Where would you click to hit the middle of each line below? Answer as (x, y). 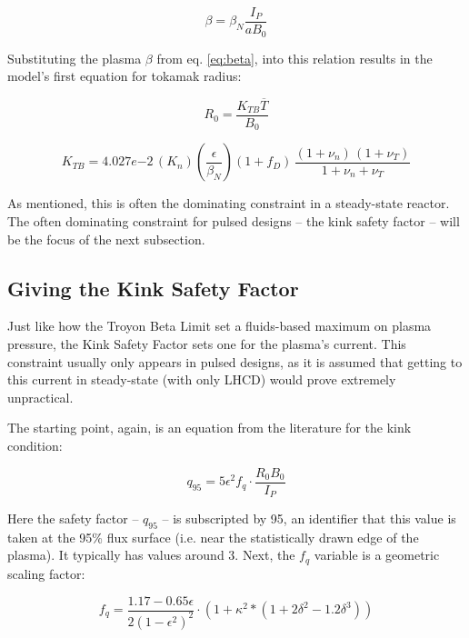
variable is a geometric (377, 555)
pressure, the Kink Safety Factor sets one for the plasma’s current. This (207, 344)
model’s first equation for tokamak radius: (125, 76)
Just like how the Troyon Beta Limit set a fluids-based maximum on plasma (220, 326)
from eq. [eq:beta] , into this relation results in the (294, 58)
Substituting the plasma (75, 58)
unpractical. (40, 397)
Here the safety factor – (73, 518)
